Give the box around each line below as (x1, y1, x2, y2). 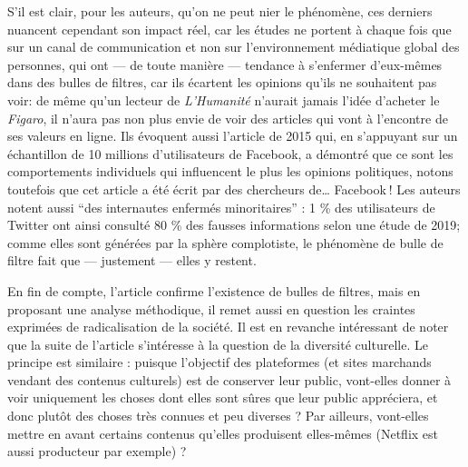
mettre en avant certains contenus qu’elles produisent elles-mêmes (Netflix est (7, 423, 439, 442)
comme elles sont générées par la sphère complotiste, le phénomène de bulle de (7, 233, 444, 252)
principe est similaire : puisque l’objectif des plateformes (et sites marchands (7, 353, 432, 372)
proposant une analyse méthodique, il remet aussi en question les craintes (7, 299, 415, 318)
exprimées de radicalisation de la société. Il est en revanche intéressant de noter (7, 317, 449, 336)
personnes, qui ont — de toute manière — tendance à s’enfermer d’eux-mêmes (7, 55, 443, 74)
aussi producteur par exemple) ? (7, 442, 187, 461)
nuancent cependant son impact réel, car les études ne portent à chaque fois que (7, 19, 452, 38)
